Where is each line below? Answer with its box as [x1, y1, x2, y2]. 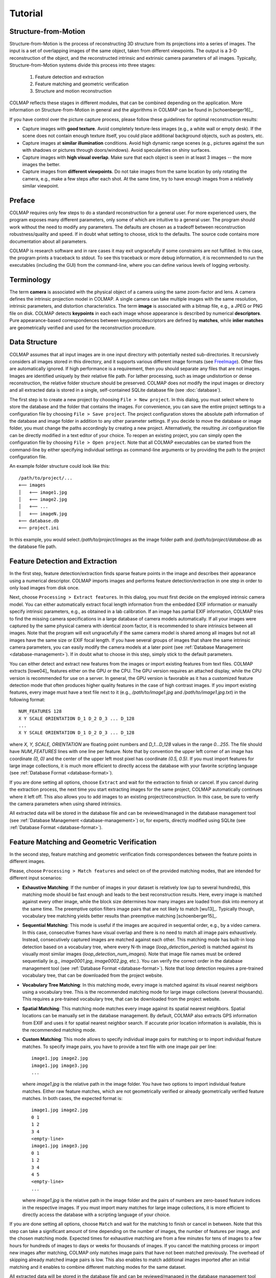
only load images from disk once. [9, 584, 80, 590]
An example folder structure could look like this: [9, 463, 110, 469]
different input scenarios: [9, 875, 62, 881]
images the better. [22, 161, 61, 167]
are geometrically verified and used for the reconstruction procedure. [9, 325, 156, 331]
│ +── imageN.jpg [18, 511, 67, 516]
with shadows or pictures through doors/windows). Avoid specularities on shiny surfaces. [22, 147, 211, 153]
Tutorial [9, 8, 43, 19]
